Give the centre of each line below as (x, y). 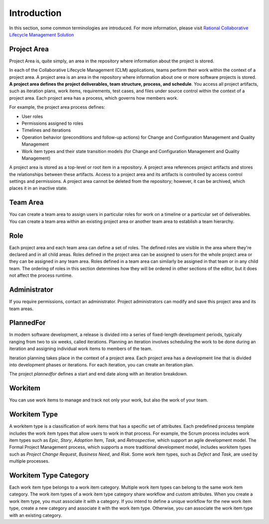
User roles (32, 116)
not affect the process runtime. (41, 275)
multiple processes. (29, 461)
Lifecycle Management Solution (42, 34)
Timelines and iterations (46, 130)
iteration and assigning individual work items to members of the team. (81, 349)
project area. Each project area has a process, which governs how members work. (94, 98)
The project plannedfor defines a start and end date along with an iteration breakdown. (98, 374)
